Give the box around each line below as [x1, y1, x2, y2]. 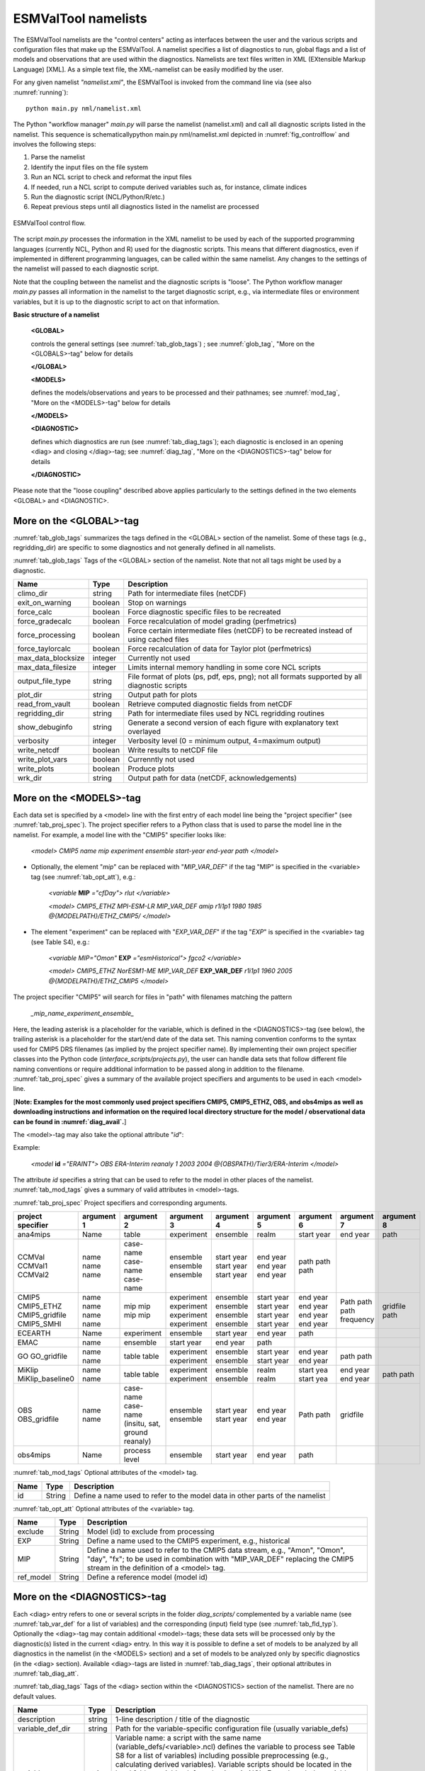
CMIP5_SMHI [17, 1319, 62, 1329]
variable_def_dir [17, 1724, 71, 1733]
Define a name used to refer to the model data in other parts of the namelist [74, 1490, 326, 1500]
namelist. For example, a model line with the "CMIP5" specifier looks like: [13, 830, 227, 839]
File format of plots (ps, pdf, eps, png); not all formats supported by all [127, 672, 363, 681]
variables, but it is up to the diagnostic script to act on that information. [13, 298, 220, 306]
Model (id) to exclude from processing [86, 1527, 215, 1537]
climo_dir [17, 589, 48, 599]
